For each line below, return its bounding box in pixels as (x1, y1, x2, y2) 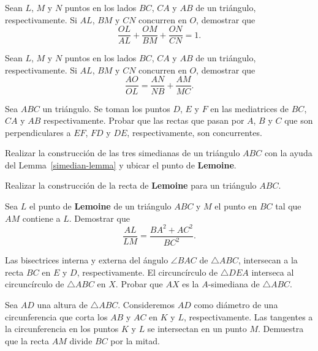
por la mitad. (110, 334, 160, 347)
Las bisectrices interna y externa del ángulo (5, 254, 168, 266)
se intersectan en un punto (147, 322, 247, 335)
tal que (275, 200, 301, 213)
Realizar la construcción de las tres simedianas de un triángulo (5, 146, 240, 159)
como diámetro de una (194, 298, 278, 311)
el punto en (214, 200, 257, 213)
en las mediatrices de (210, 102, 289, 115)
